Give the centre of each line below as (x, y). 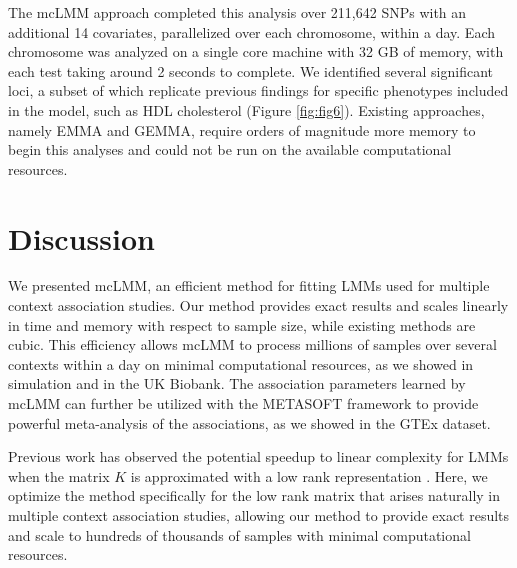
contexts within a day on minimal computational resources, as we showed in (241, 363)
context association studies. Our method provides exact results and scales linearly (258, 305)
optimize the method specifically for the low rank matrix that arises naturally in (254, 495)
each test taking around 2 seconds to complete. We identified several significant (250, 70)
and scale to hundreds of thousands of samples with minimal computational (239, 534)
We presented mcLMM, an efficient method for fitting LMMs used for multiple (249, 285)
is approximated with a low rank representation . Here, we (309, 475)
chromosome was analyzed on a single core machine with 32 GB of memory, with (256, 51)
